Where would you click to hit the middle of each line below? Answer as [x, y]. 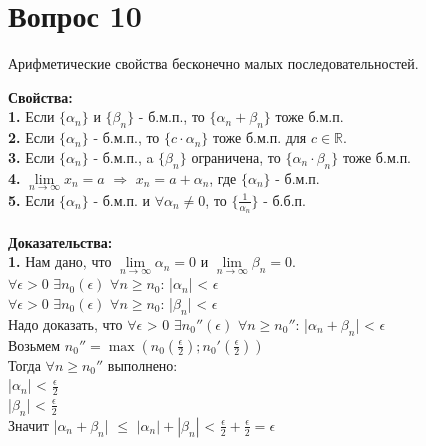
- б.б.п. [284, 199]
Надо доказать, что [65, 323]
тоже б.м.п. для [259, 137]
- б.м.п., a [123, 156]
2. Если [31, 137]
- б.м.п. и [122, 199]
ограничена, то [236, 156]
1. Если [31, 116]
